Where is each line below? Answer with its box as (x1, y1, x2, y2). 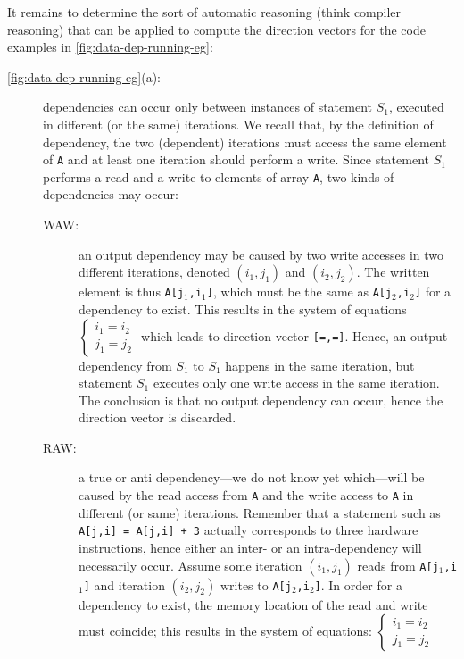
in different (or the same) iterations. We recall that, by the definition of (43, 114, 434, 133)
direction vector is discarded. (79, 408, 236, 427)
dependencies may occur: (43, 185, 178, 204)
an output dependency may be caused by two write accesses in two (79, 245, 444, 263)
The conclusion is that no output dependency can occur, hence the (79, 390, 443, 409)
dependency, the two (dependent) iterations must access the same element (43, 132, 447, 151)
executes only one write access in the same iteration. (153, 373, 440, 392)
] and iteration (83, 575, 165, 594)
